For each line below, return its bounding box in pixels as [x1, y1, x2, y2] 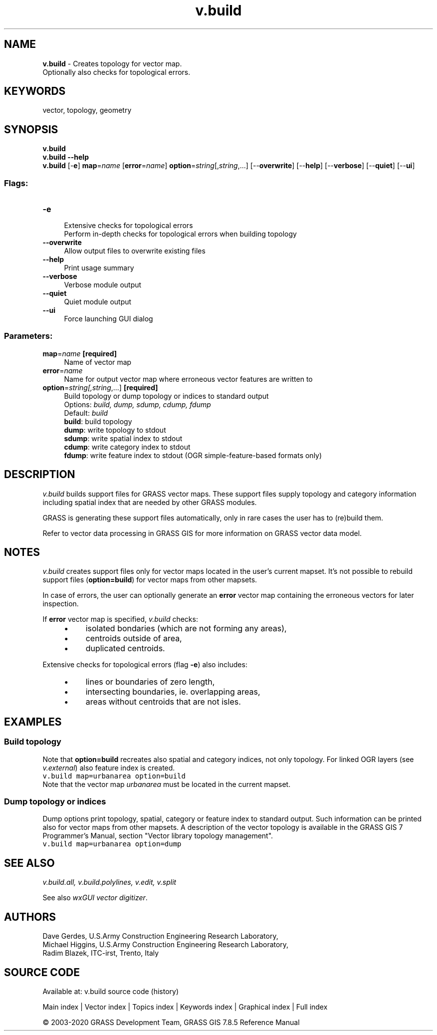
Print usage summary [64, 263, 134, 272]
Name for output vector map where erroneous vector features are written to [64, 374, 313, 383]
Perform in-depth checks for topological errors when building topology [64, 230, 297, 239]
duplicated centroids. [85, 643, 165, 654]
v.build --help [42, 153, 89, 162]
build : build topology [64, 417, 132, 426]
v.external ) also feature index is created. [42, 763, 175, 772]
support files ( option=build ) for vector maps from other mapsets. [42, 575, 257, 584]
